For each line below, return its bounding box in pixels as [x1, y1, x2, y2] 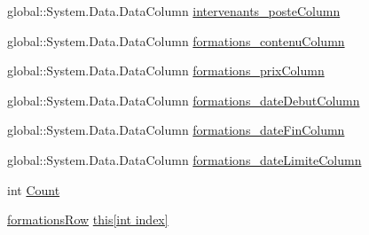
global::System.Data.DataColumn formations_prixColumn [7, 61, 325, 80]
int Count [7, 180, 60, 199]
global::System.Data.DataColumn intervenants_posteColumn [7, 2, 341, 20]
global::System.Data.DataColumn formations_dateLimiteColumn [7, 150, 362, 168]
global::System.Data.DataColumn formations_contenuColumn [7, 31, 345, 50]
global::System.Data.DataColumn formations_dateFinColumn [7, 121, 345, 139]
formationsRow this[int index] [7, 210, 169, 229]
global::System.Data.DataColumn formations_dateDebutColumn [7, 90, 360, 109]
